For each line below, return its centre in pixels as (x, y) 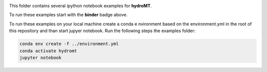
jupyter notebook (41, 57)
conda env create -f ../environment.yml (69, 44)
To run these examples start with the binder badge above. (68, 15)
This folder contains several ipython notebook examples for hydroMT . (80, 6)
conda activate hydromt (48, 51)
